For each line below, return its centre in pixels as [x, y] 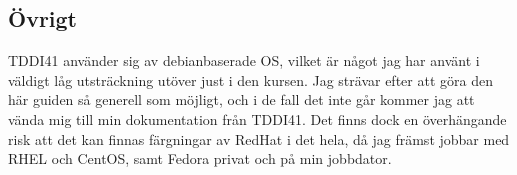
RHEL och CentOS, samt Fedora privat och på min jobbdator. [200, 158]
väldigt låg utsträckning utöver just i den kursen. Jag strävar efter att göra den [250, 79]
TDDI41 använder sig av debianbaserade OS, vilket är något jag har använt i [244, 60]
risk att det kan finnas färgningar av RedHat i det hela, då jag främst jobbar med [259, 138]
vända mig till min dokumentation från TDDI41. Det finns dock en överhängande [257, 118]
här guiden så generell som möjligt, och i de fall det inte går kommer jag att [241, 99]
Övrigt [43, 18]
